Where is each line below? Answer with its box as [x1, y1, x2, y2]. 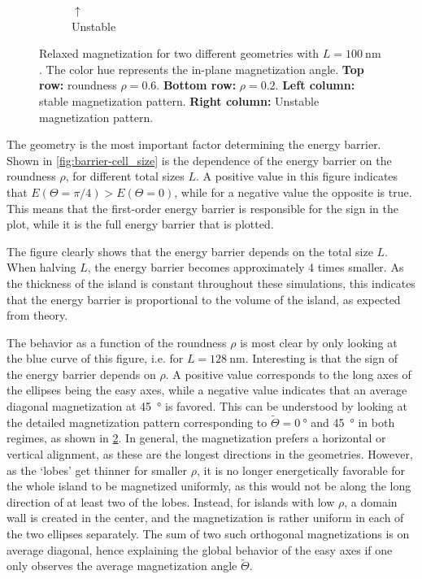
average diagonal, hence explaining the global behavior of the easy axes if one [7, 541, 393, 558]
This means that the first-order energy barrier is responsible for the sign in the [7, 199, 398, 216]
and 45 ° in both [311, 413, 395, 430]
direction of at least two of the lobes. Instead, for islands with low [7, 493, 335, 510]
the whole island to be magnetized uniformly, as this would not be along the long [7, 477, 411, 494]
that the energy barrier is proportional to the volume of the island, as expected [7, 290, 401, 307]
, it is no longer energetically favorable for [196, 461, 406, 478]
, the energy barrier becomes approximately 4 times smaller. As [87, 259, 404, 276]
